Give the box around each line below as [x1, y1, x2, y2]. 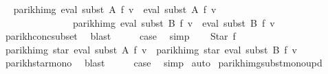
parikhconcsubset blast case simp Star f [5, 29, 236, 43]
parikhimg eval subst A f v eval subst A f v [13, 2, 217, 16]
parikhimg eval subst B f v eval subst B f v [72, 15, 275, 29]
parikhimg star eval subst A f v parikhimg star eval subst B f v [5, 42, 297, 56]
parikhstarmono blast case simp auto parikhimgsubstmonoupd [5, 56, 322, 70]
